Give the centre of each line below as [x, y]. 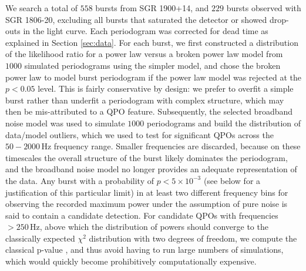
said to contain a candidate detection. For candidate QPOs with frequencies [142, 215]
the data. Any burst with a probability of [80, 180]
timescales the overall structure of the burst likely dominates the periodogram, [147, 157]
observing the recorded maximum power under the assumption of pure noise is [147, 204]
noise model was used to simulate [65, 123]
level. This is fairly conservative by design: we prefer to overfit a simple [166, 88]
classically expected [40, 238]
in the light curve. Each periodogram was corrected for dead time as [146, 31]
